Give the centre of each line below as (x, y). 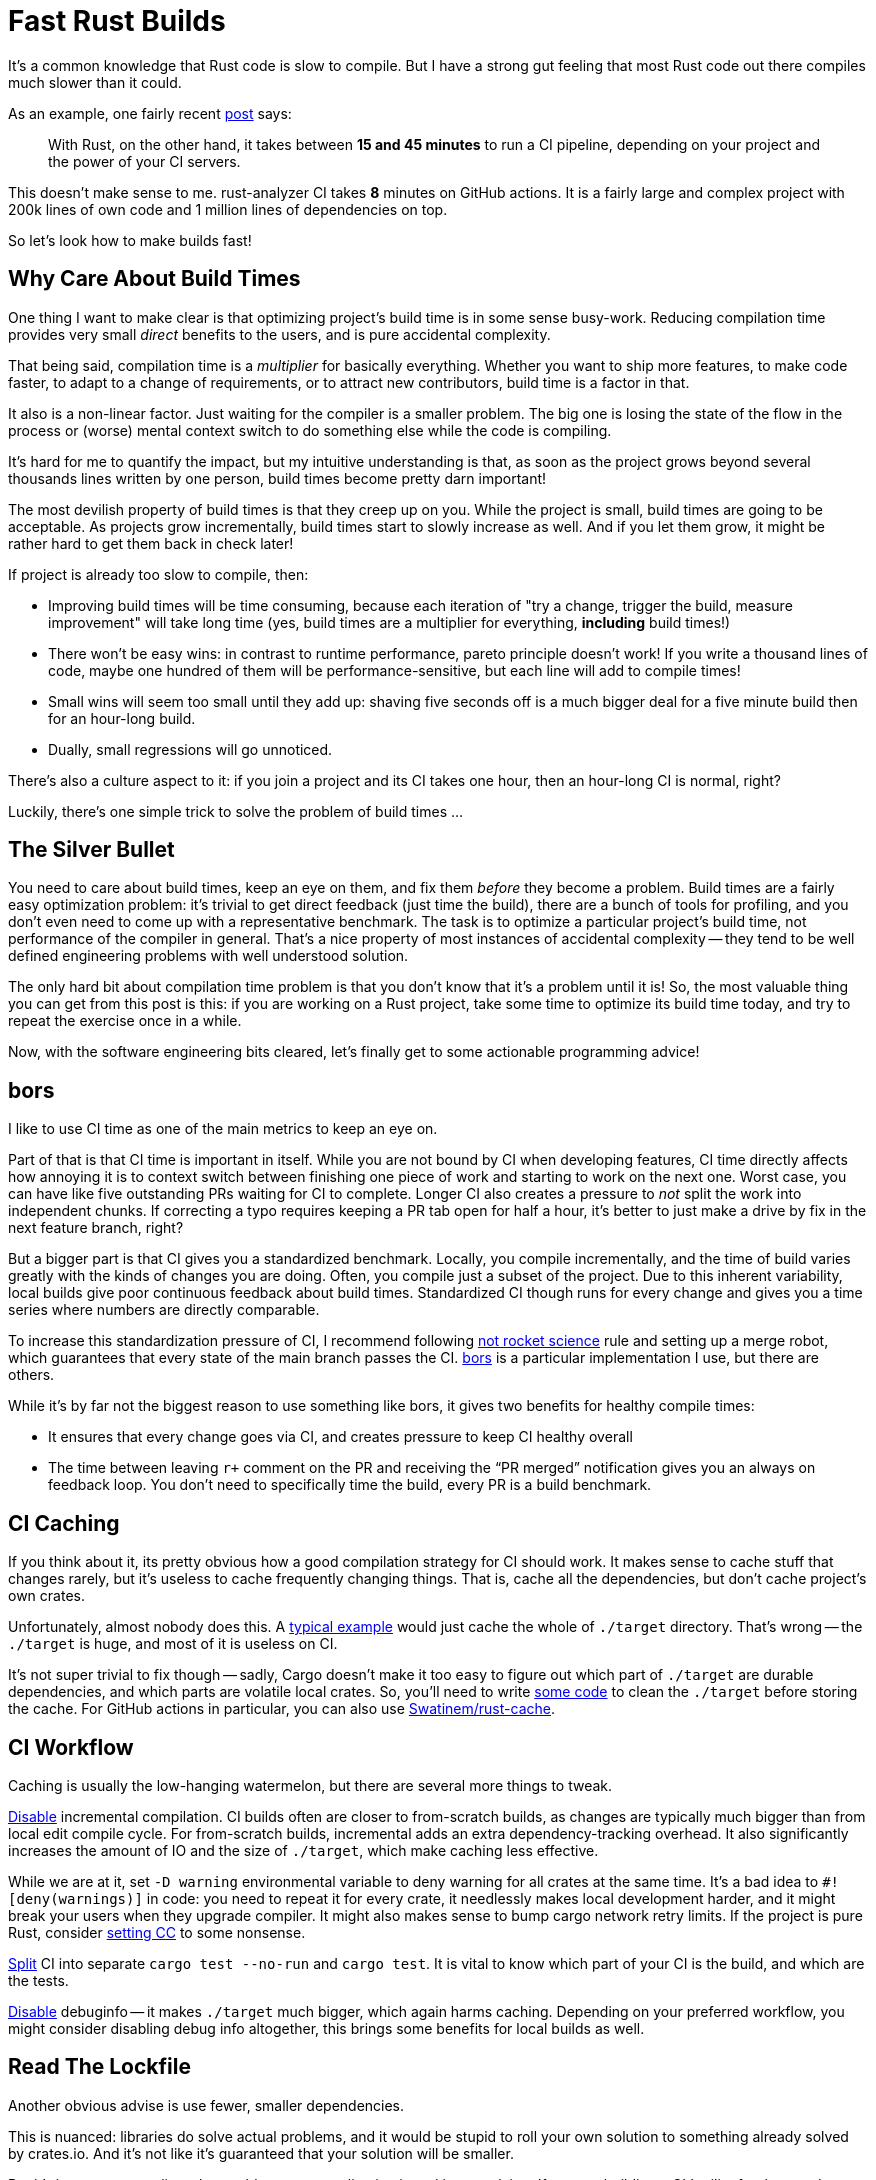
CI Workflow (71, 1747)
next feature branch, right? (96, 1228)
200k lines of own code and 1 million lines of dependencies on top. (228, 209)
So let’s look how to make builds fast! (130, 240)
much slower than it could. (95, 82)
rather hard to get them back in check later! (151, 543)
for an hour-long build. (122, 718)
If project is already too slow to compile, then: (158, 574)
